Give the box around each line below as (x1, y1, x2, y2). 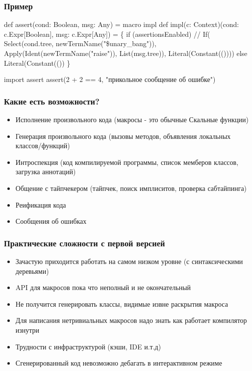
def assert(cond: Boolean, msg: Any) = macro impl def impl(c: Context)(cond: (4, 19, 239, 29)
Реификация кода (15, 199, 66, 210)
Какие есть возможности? (4, 95, 100, 107)
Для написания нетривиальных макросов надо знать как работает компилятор (15, 315, 247, 325)
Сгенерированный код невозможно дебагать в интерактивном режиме (15, 358, 222, 368)
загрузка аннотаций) (15, 166, 76, 177)
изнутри (15, 324, 40, 335)
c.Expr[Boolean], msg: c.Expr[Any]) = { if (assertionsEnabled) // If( (4, 28, 210, 39)
